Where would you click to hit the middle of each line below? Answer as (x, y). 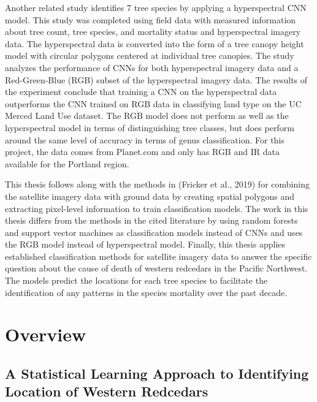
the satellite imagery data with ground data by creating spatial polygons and (150, 196)
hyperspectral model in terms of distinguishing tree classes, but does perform (150, 127)
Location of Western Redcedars (107, 391)
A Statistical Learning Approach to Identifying (157, 374)
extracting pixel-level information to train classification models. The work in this (157, 208)
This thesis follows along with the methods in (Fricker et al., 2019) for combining (157, 184)
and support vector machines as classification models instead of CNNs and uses (154, 232)
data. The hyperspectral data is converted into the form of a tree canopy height (155, 43)
